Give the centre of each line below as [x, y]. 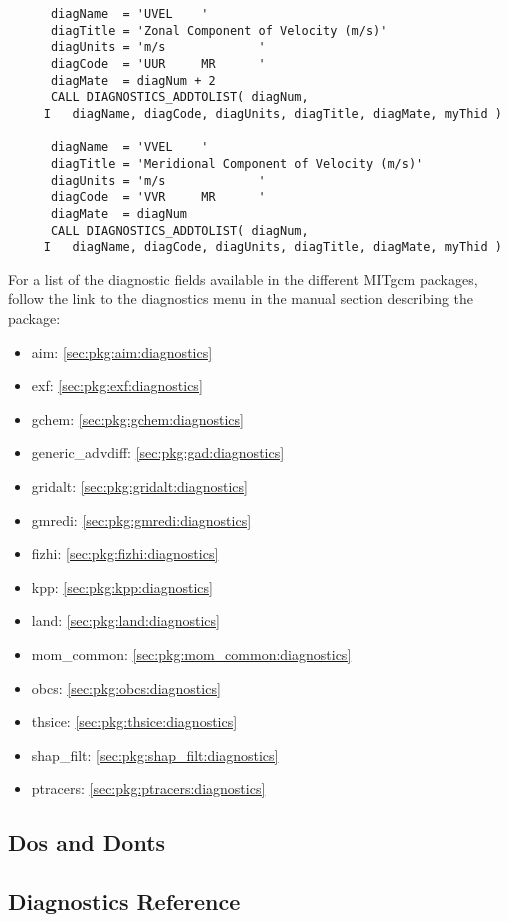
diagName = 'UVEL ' [129, 14]
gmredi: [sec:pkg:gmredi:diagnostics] [141, 519]
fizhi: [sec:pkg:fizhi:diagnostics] [125, 553]
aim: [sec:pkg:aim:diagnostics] [122, 351]
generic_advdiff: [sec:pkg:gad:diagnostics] [158, 452]
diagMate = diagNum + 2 [133, 80]
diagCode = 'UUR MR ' [158, 63]
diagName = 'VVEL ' [129, 147]
